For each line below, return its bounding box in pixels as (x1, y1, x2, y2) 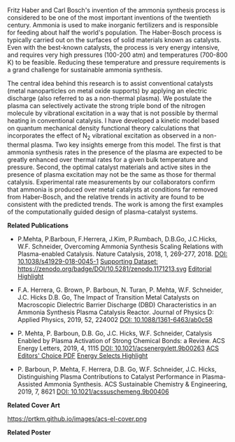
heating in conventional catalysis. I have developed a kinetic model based (7, 116, 220, 125)
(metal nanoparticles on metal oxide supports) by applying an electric (7, 87, 208, 95)
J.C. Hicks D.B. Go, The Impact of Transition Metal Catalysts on (17, 293, 199, 301)
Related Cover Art (7, 401, 61, 409)
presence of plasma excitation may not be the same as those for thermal (7, 170, 216, 178)
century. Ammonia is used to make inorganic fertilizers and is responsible (7, 21, 219, 29)
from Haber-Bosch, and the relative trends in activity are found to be (7, 192, 204, 201)
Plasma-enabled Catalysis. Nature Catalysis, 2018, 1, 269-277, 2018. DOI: (17, 249, 228, 258)
